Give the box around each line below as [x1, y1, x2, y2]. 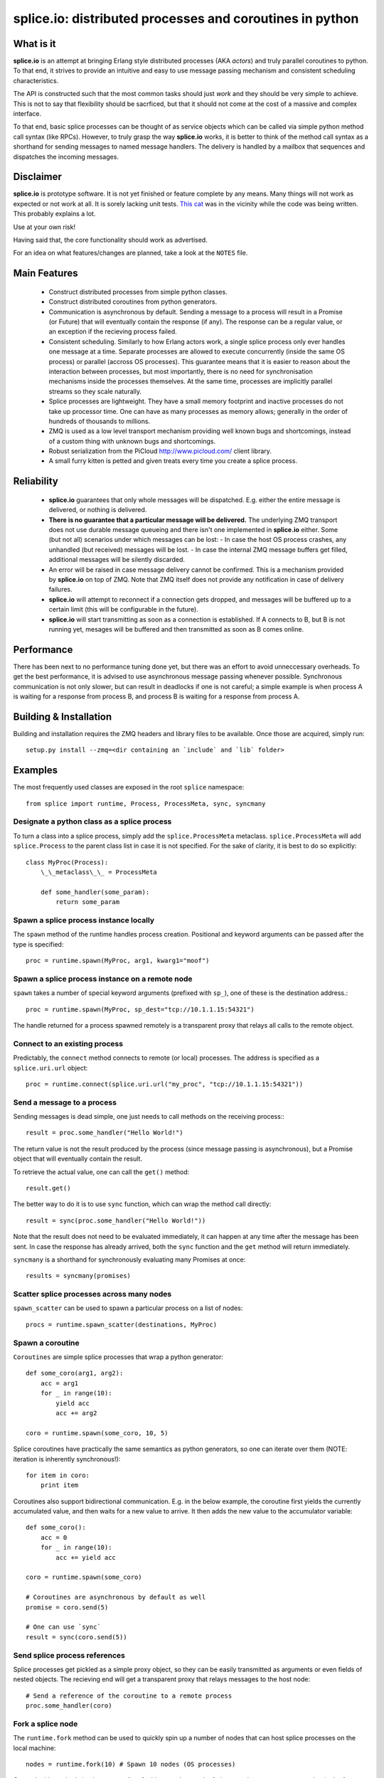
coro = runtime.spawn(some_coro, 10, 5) [26, 1429, 169, 1437]
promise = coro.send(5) [26, 1603, 109, 1611]
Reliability [13, 475, 58, 487]
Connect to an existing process [13, 1038, 124, 1048]
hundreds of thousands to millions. [48, 417, 151, 425]
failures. [48, 585, 73, 594]
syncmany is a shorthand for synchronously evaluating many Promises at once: [13, 1255, 246, 1264]
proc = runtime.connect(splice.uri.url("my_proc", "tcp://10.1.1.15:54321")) [26, 1080, 304, 1088]
